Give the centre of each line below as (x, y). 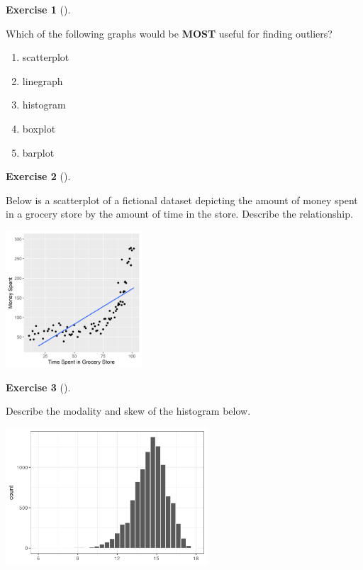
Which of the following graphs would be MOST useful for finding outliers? (169, 33)
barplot (38, 152)
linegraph (43, 80)
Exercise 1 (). (38, 9)
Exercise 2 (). (38, 176)
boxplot (39, 128)
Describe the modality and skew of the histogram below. (128, 411)
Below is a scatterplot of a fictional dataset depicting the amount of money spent (182, 200)
